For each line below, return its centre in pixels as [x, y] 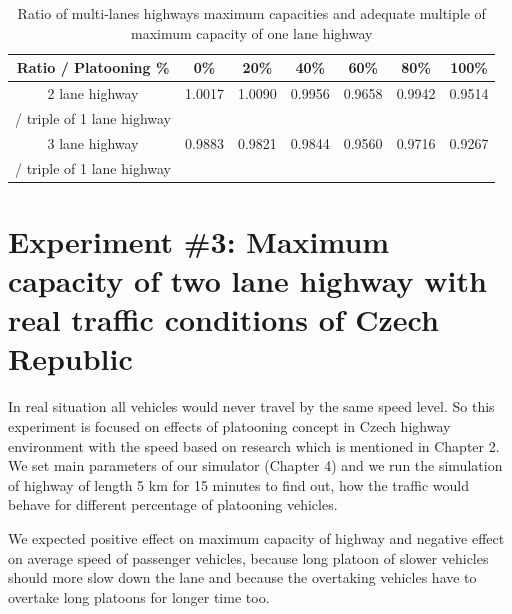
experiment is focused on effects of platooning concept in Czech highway [229, 425]
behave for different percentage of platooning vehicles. [173, 504]
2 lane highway [93, 93]
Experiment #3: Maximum [199, 240]
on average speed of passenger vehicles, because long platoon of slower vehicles [248, 557]
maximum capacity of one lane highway [251, 32]
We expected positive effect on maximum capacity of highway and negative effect [256, 537]
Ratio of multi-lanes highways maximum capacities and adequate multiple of [251, 13]
